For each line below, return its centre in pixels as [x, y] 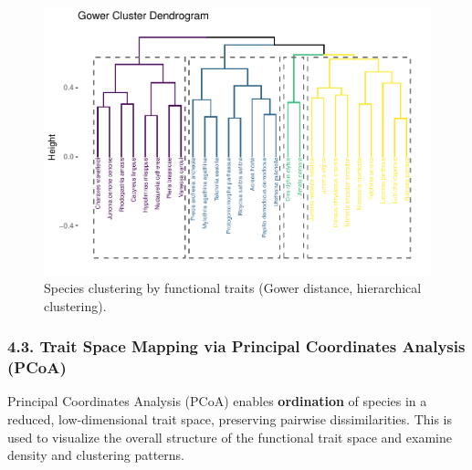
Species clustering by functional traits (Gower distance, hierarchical [233, 288]
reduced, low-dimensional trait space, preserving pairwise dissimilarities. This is [230, 419]
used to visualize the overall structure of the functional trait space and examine [230, 437]
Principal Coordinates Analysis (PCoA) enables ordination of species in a [217, 401]
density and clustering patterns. [96, 455]
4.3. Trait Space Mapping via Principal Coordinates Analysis [236, 346]
